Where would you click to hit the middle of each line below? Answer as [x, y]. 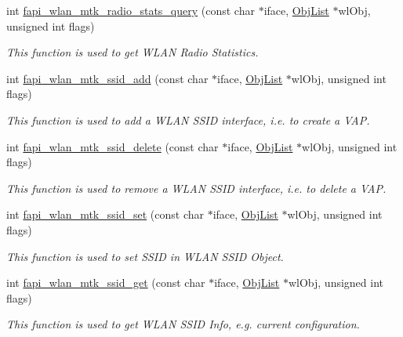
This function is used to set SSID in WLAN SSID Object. [145, 256]
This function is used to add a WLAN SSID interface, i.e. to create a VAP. [188, 120]
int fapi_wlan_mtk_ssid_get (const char [106, 283]
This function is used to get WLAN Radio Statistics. [133, 52]
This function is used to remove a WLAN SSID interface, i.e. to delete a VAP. [196, 188]
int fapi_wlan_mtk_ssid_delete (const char [113, 146]
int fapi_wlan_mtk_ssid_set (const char [105, 214]
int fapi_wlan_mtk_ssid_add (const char [107, 78]
